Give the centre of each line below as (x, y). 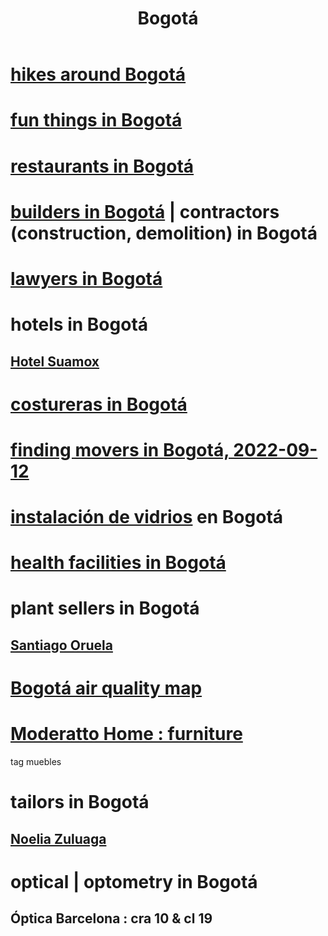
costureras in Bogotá (99, 404)
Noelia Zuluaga (58, 838)
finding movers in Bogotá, (120, 449)
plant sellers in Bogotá (105, 608)
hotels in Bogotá (79, 324)
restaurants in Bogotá (102, 166)
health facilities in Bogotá (118, 563)
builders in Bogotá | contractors (145, 211)
